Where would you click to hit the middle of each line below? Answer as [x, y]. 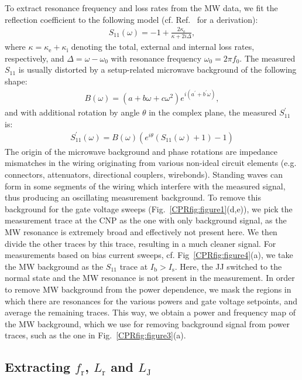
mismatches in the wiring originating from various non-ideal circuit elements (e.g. [151, 163]
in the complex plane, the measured [213, 112]
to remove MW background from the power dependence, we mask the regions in [148, 289]
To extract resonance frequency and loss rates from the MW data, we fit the [141, 8]
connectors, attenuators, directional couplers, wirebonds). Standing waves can [144, 174]
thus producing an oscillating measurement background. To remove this [133, 197]
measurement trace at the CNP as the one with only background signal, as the [146, 220]
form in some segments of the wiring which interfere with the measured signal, [145, 186]
